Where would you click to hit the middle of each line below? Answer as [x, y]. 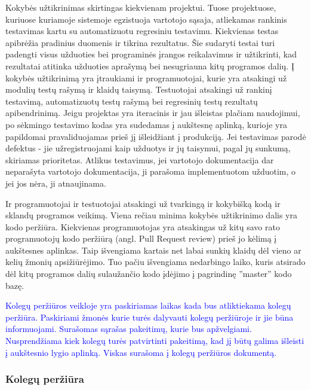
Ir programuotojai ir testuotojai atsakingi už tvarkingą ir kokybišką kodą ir [143, 203]
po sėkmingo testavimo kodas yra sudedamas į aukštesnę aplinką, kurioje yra [146, 124]
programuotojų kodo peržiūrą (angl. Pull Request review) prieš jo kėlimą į [141, 238]
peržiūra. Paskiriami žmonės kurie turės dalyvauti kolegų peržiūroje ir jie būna [150, 317]
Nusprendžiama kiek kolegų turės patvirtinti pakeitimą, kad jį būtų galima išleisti [155, 341]
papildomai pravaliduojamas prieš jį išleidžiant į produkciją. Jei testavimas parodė [156, 136]
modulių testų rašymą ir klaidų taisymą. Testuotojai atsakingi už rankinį [139, 89]
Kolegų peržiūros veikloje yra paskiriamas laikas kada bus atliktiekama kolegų [148, 305]
